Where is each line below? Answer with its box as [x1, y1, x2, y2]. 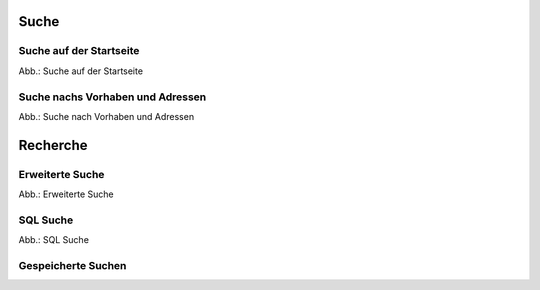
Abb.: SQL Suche [18, 234, 90, 246]
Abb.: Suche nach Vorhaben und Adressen [18, 110, 195, 122]
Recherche [18, 136, 88, 154]
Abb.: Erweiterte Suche [18, 188, 114, 200]
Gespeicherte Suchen [18, 258, 127, 272]
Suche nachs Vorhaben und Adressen [18, 90, 207, 104]
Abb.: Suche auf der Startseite [18, 65, 144, 77]
